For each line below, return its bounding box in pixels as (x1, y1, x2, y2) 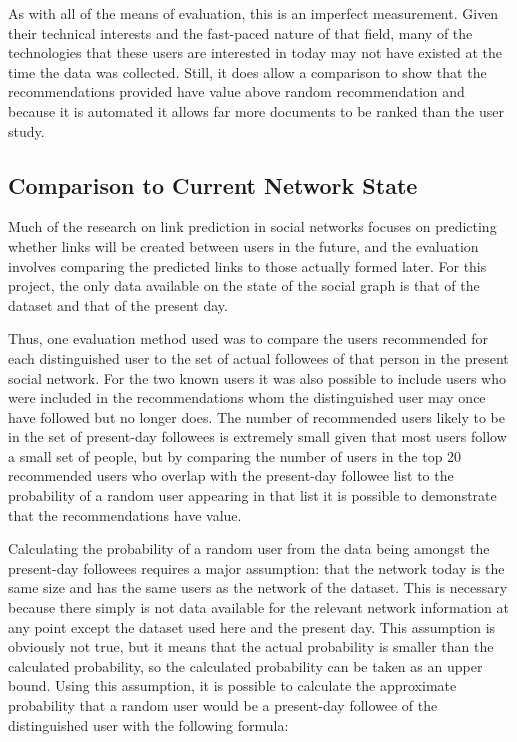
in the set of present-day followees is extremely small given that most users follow (8, 426, 507, 447)
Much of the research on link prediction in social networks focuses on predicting (8, 216, 497, 237)
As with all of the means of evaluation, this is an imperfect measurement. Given (8, 3, 499, 23)
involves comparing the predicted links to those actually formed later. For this (8, 255, 487, 276)
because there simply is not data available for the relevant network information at (8, 597, 509, 618)
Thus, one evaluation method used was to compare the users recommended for (8, 328, 488, 349)
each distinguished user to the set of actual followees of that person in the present (8, 347, 509, 368)
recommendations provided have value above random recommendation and (8, 81, 465, 102)
